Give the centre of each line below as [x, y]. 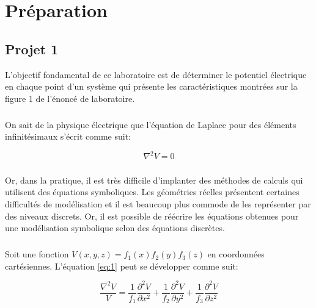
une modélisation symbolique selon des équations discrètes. [115, 228]
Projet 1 [32, 48]
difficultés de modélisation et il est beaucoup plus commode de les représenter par [158, 203]
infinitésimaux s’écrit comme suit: [68, 136]
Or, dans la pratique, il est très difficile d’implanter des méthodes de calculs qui [154, 180]
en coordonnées [236, 254]
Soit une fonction [37, 254]
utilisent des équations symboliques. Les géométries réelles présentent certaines [152, 192]
